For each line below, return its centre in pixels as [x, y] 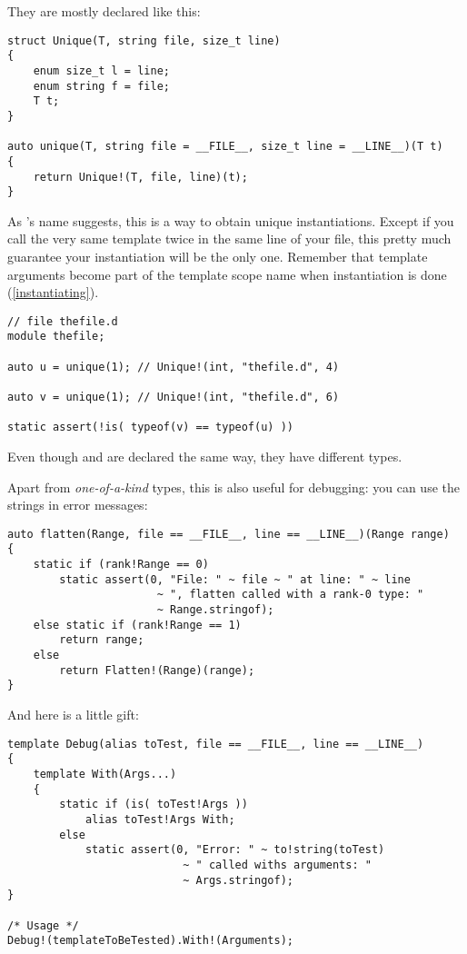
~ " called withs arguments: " [277, 865]
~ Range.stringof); [215, 610]
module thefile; [56, 337]
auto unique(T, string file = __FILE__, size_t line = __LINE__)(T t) [225, 147]
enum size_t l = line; [101, 70]
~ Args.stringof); [238, 880]
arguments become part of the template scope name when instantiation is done [227, 274]
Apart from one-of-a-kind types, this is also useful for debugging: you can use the [233, 487]
